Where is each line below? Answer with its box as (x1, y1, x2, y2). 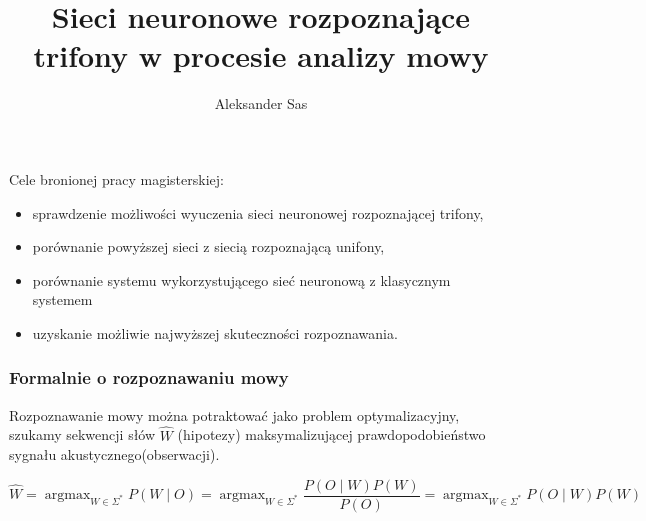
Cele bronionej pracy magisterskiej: (9, 168, 224, 189)
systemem (32, 289, 93, 310)
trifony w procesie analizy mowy (33, 35, 489, 76)
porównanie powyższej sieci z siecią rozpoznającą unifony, (32, 236, 385, 257)
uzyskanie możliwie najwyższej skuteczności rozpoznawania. (32, 322, 398, 343)
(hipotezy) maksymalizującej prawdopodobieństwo (177, 424, 486, 445)
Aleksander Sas (214, 93, 308, 114)
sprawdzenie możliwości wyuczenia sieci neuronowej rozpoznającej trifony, (32, 202, 484, 223)
